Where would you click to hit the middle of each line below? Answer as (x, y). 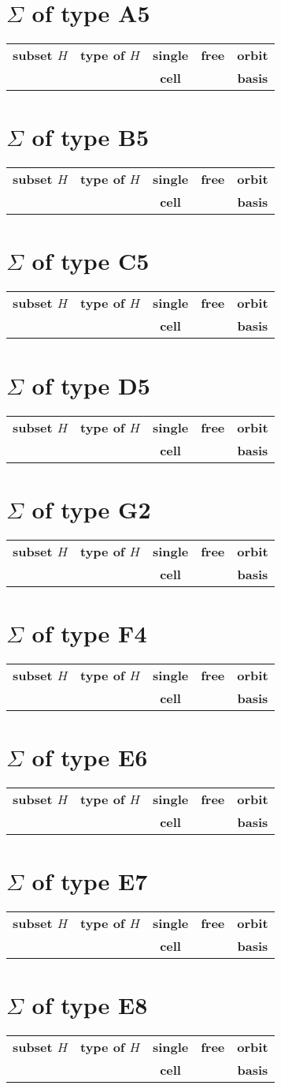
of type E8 (90, 1005)
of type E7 (90, 881)
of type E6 (90, 756)
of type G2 (91, 509)
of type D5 (91, 385)
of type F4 (89, 632)
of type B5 (91, 137)
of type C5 (91, 261)
